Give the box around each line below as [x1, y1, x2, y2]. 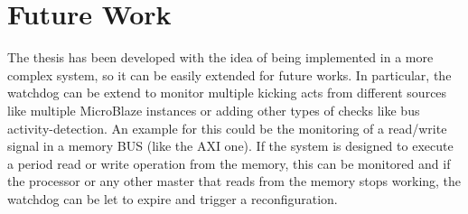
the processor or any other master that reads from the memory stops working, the [7, 172, 462, 191]
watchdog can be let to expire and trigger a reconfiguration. [7, 189, 338, 208]
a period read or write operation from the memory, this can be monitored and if [7, 154, 451, 172]
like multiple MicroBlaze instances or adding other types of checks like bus [7, 100, 420, 119]
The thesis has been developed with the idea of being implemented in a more [7, 48, 434, 67]
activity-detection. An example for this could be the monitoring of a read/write [7, 118, 447, 137]
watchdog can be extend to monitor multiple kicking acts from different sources [7, 83, 447, 102]
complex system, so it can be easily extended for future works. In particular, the [7, 65, 452, 84]
